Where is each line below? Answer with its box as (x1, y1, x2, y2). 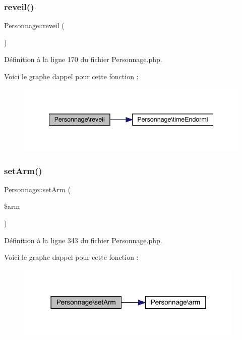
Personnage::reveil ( (4, 20, 65, 31)
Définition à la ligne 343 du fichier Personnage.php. (4, 235, 162, 245)
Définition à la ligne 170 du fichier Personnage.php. (4, 54, 162, 65)
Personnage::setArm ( (4, 184, 71, 194)
